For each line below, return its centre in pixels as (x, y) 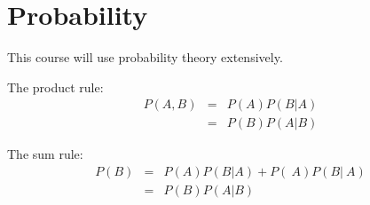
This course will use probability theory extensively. (145, 57)
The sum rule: (45, 154)
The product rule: (55, 87)
